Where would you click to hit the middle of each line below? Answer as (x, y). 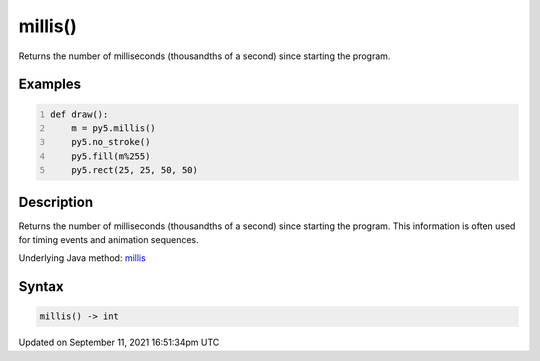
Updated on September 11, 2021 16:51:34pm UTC (119, 342)
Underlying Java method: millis (82, 258)
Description (56, 201)
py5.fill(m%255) (111, 156)
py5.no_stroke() (111, 142)
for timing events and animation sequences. (108, 239)
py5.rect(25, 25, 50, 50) (135, 170)
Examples (50, 84)
